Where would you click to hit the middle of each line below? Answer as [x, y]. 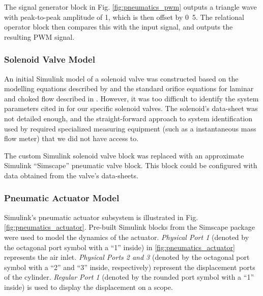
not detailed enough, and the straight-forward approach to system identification [128, 118]
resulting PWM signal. [39, 36]
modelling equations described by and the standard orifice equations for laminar [129, 88]
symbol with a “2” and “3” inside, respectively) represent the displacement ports [130, 267]
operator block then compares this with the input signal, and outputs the [119, 27]
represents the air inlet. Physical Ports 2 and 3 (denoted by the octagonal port [127, 257]
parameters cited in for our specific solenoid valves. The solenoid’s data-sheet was [131, 108]
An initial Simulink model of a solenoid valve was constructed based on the [121, 78]
